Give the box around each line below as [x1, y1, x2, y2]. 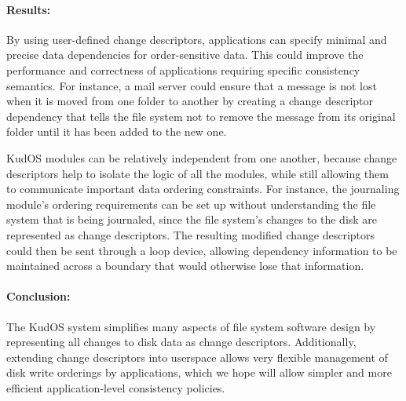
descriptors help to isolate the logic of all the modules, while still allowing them [6, 165, 389, 181]
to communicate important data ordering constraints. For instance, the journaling [6, 180, 400, 197]
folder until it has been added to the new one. [6, 123, 227, 140]
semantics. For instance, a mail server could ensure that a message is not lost [6, 77, 377, 93]
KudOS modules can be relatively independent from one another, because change [6, 149, 397, 166]
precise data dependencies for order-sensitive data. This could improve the [6, 46, 364, 63]
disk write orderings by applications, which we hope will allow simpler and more [6, 364, 392, 381]
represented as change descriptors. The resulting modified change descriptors [6, 226, 375, 242]
